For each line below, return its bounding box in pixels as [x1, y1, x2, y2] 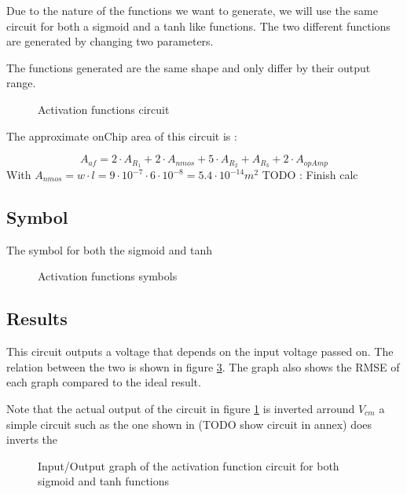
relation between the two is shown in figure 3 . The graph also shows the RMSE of [6, 358, 400, 375]
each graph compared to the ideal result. [6, 374, 201, 390]
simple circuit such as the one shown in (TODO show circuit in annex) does [6, 415, 372, 432]
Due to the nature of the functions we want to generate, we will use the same [6, 2, 378, 18]
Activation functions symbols [38, 268, 178, 284]
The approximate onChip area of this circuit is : [6, 127, 237, 144]
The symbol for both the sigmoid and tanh [6, 241, 212, 258]
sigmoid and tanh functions [38, 473, 170, 489]
